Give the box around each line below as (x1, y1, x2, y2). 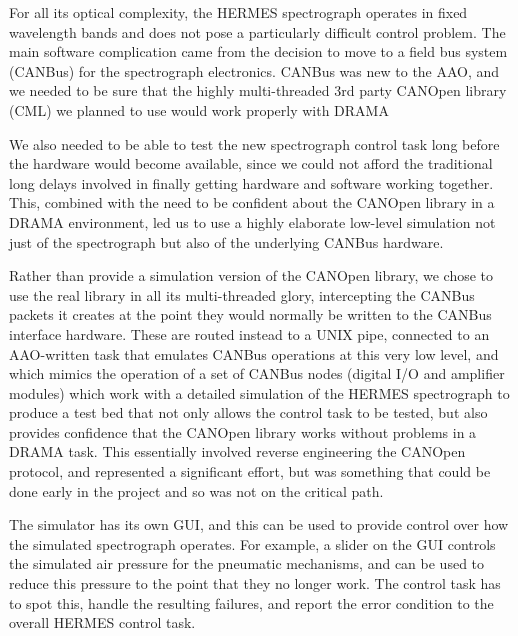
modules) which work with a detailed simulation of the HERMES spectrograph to (9, 382, 510, 403)
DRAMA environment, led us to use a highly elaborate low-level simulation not (9, 211, 496, 232)
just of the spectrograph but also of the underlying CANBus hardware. (9, 231, 444, 252)
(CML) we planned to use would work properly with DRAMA (9, 99, 389, 120)
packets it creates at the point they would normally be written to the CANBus (9, 304, 492, 325)
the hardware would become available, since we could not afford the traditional (9, 153, 493, 174)
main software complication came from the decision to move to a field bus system (9, 41, 508, 62)
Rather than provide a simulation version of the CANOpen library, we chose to (9, 265, 494, 286)
